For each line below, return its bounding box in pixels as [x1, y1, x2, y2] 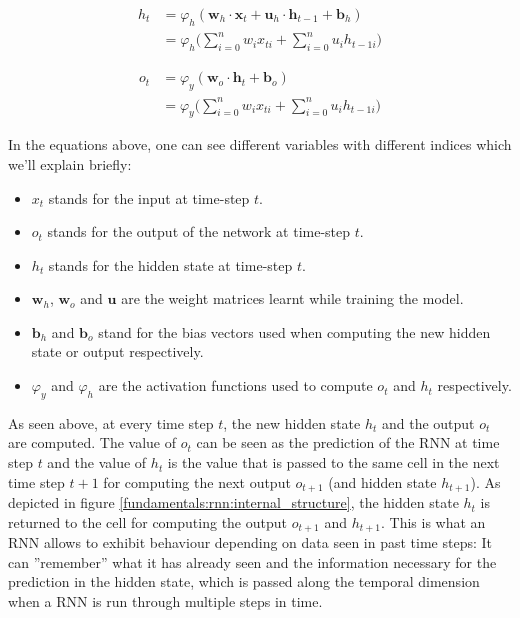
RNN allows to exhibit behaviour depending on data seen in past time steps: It [8, 532, 493, 553]
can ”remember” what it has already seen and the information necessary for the [8, 551, 497, 572]
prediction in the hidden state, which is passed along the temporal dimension [8, 571, 480, 592]
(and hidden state [328, 471, 437, 492]
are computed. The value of [8, 432, 177, 453]
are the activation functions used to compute [98, 375, 373, 396]
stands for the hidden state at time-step [48, 254, 293, 275]
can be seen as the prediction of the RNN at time [196, 432, 500, 453]
